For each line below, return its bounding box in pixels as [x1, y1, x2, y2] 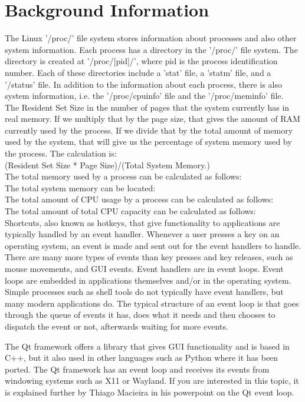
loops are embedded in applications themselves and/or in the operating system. [5, 274, 291, 286]
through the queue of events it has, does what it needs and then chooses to [5, 308, 276, 321]
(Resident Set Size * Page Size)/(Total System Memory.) [5, 158, 210, 171]
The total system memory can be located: [5, 181, 156, 194]
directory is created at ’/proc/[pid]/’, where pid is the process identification [5, 55, 278, 67]
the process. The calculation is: [5, 147, 117, 160]
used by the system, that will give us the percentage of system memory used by [5, 135, 292, 148]
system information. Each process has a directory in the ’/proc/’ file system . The [5, 43, 298, 55]
